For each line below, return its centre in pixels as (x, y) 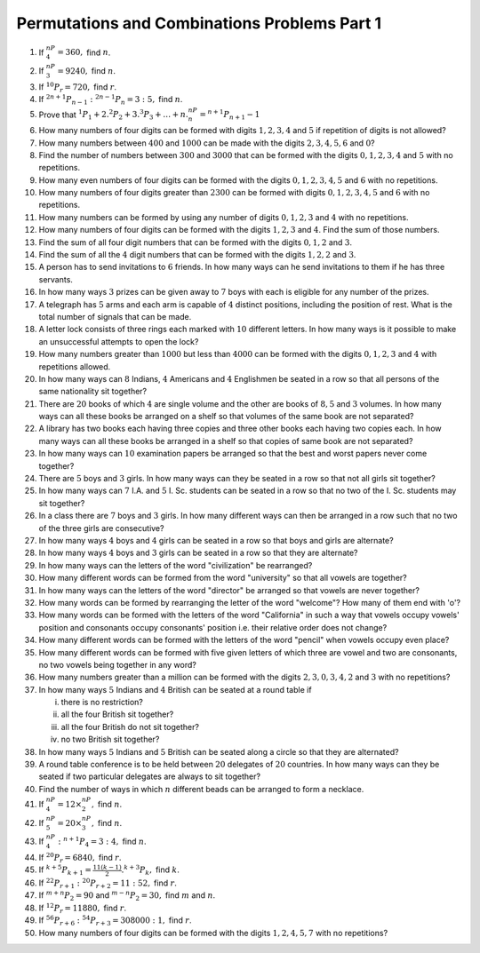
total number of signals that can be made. (115, 316)
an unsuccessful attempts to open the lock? (119, 341)
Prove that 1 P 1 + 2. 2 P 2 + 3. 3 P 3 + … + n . (113, 115)
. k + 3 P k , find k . (150, 870)
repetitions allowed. (75, 366)
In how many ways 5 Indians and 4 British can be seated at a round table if (175, 689)
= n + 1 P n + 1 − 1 (230, 115)
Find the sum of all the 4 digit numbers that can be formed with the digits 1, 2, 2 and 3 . (197, 255)
